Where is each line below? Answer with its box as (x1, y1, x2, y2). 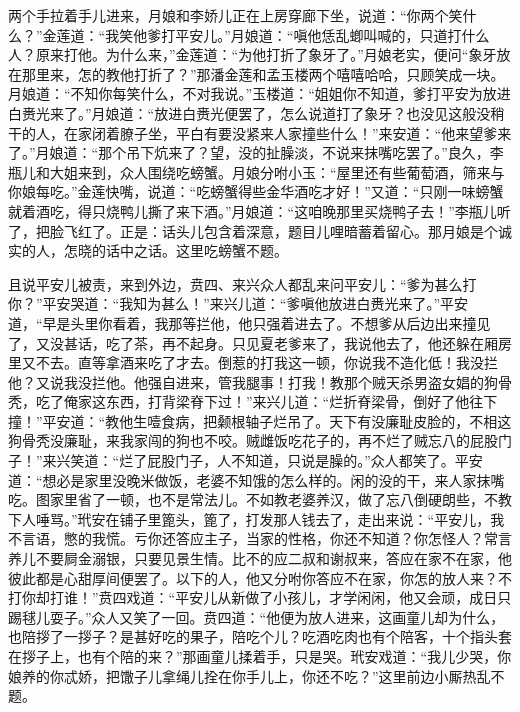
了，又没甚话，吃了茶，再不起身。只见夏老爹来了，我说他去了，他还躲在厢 (8, 332, 498, 353)
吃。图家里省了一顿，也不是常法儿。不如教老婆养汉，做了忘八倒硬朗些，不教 (8, 489, 512, 510)
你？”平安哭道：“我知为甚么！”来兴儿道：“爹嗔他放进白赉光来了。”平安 (8, 293, 469, 314)
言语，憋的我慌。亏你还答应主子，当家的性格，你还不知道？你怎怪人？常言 (21, 528, 512, 549)
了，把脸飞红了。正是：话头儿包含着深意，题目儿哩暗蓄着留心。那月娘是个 (8, 220, 498, 241)
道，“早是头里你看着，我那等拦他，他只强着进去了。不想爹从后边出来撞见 (8, 312, 491, 333)
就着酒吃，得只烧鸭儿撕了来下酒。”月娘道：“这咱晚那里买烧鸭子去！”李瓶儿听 (8, 200, 511, 221)
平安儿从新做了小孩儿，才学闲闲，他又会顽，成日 (175, 587, 498, 608)
